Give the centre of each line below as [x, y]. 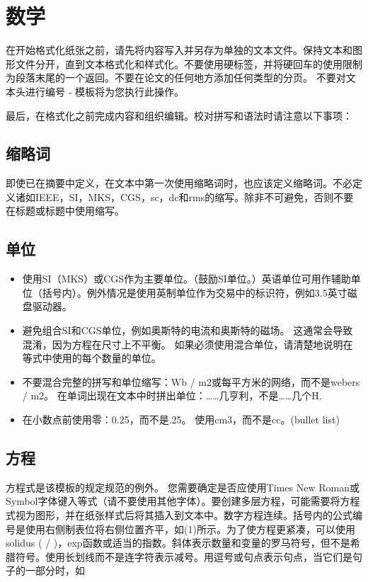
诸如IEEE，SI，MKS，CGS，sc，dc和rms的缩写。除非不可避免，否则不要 [184, 196]
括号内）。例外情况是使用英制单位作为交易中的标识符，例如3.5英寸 [195, 292]
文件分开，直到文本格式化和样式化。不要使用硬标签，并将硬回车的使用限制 [189, 63]
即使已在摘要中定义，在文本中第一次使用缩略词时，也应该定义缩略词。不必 [179, 183]
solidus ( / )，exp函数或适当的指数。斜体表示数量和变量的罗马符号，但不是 [178, 543]
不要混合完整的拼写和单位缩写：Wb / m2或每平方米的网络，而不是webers [191, 381]
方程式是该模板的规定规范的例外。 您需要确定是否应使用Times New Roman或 [183, 487]
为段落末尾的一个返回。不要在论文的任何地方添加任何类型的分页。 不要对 [176, 78]
